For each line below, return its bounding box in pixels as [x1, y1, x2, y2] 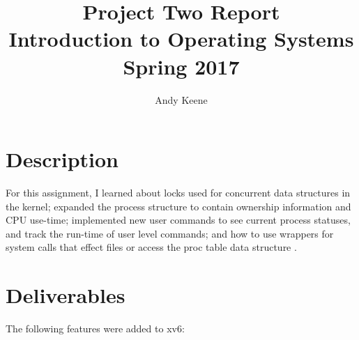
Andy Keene [155, 92, 208, 107]
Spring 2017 [123, 52, 240, 80]
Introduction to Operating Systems [8, 24, 354, 53]
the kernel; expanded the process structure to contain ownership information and [6, 199, 351, 213]
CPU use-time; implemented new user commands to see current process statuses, [6, 212, 351, 227]
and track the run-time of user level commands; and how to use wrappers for [6, 226, 334, 240]
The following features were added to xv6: [6, 321, 185, 336]
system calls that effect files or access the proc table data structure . [6, 240, 297, 254]
